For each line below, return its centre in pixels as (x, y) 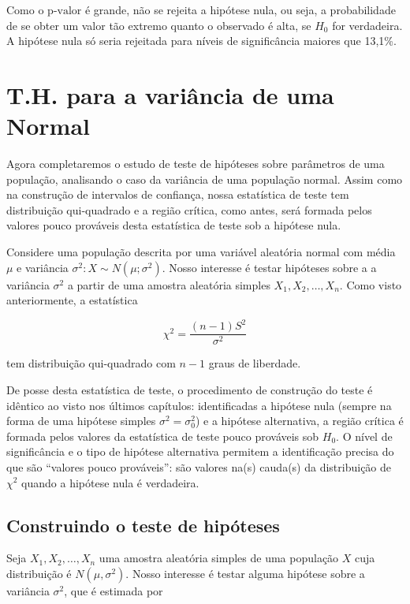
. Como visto (371, 284)
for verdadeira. (367, 25)
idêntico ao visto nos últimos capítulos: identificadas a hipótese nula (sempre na (199, 405)
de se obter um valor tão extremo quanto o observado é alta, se (159, 25)
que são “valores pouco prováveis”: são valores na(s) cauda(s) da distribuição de (199, 466)
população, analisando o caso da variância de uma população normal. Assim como (205, 179)
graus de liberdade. (255, 363)
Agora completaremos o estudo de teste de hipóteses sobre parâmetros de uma (196, 164)
